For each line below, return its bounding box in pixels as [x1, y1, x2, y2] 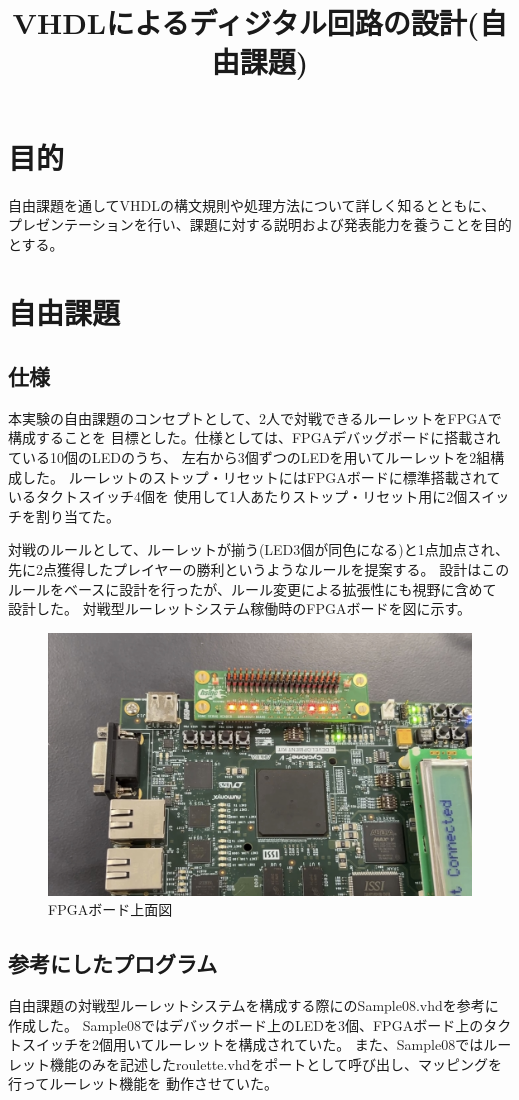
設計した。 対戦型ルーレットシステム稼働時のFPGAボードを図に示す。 [8, 598, 472, 619]
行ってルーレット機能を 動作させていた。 [8, 1073, 278, 1094]
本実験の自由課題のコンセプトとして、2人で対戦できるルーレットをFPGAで [8, 407, 502, 428]
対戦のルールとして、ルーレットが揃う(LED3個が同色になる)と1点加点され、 [8, 539, 509, 560]
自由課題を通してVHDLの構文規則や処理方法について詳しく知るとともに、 [8, 194, 496, 215]
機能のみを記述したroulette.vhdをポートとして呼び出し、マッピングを [49, 1053, 502, 1074]
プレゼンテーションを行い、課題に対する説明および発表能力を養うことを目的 [8, 214, 512, 235]
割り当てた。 [35, 505, 120, 526]
